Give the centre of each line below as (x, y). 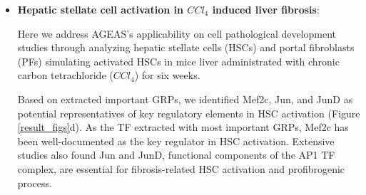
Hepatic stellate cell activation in (100, 9)
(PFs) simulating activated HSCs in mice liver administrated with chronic (178, 61)
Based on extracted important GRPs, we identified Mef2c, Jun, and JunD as (185, 99)
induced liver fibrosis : (266, 9)
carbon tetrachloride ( (65, 75)
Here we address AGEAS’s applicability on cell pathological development (177, 33)
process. (35, 183)
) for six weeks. (167, 75)
